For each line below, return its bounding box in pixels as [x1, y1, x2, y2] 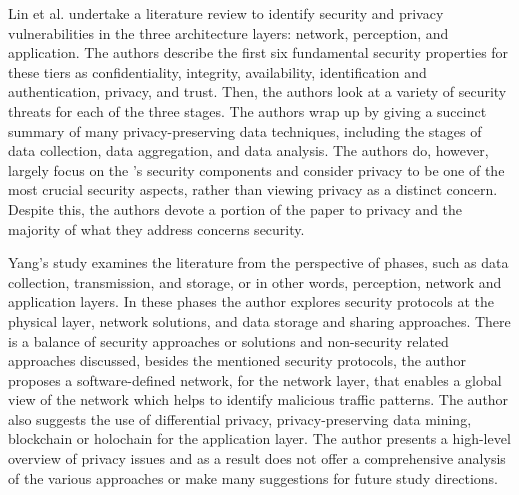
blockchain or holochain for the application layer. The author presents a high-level [8, 428, 511, 449]
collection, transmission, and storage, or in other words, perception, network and [8, 271, 502, 292]
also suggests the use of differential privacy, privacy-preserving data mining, [8, 408, 472, 429]
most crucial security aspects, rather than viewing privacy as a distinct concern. [8, 179, 498, 200]
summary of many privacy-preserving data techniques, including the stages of [8, 120, 482, 141]
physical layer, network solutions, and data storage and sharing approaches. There [8, 310, 511, 331]
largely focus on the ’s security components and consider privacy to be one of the [8, 159, 505, 180]
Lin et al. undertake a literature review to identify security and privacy [8, 3, 444, 23]
